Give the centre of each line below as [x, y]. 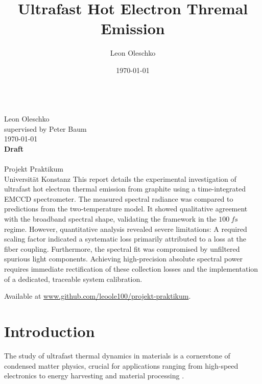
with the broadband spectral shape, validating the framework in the [110, 219]
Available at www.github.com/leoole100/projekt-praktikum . [98, 296]
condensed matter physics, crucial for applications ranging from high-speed [121, 365]
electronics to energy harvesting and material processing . [94, 376]
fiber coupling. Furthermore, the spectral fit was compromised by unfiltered [122, 248]
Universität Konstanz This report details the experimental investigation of [120, 178]
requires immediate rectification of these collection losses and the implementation [131, 269]
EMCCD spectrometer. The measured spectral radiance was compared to [119, 198]
